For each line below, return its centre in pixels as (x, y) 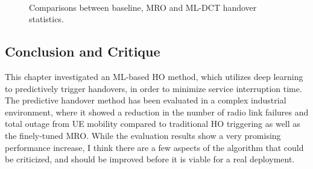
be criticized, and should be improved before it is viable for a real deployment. (150, 159)
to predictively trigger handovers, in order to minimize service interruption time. (153, 88)
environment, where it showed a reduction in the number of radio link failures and (157, 112)
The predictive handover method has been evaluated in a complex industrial (146, 100)
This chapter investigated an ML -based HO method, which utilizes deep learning (154, 76)
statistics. (46, 19)
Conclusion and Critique (83, 51)
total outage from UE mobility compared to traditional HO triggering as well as (153, 124)
